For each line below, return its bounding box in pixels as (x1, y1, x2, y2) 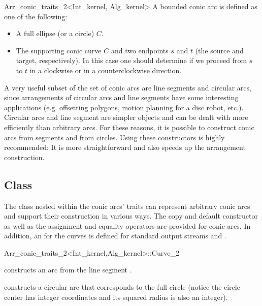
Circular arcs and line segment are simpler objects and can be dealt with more (4, 112, 248, 123)
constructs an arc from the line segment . (4, 264, 132, 275)
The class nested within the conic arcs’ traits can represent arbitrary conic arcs (4, 200, 250, 211)
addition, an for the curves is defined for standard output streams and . (4, 230, 226, 241)
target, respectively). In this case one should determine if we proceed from (16, 55, 247, 66)
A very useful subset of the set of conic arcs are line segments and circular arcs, (4, 82, 251, 93)
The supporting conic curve (16, 45, 102, 55)
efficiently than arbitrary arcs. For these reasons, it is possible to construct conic (4, 121, 254, 132)
